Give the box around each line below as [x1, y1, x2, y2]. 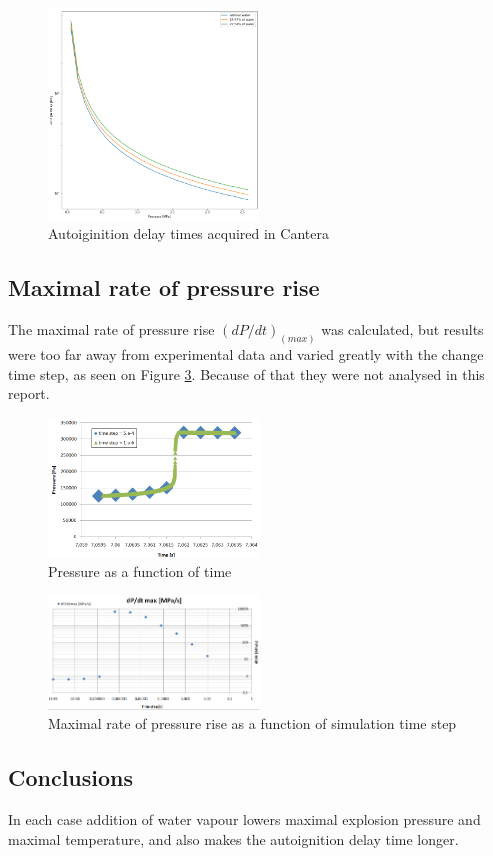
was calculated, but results [321, 319, 484, 340]
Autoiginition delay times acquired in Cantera [48, 223, 329, 244]
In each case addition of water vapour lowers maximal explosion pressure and [8, 809, 481, 830]
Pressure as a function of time [48, 560, 232, 581]
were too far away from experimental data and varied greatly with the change [8, 343, 484, 364]
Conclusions [8, 762, 134, 793]
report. [8, 383, 50, 404]
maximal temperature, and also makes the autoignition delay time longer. [8, 828, 459, 849]
